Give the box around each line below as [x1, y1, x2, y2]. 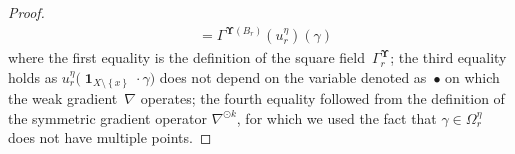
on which [445, 66, 500, 87]
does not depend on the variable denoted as [159, 66, 427, 87]
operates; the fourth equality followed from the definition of [140, 88, 505, 109]
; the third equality [390, 47, 507, 68]
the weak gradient [8, 88, 118, 109]
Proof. [8, 2, 45, 22]
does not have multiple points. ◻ [8, 127, 212, 148]
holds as [8, 66, 58, 87]
